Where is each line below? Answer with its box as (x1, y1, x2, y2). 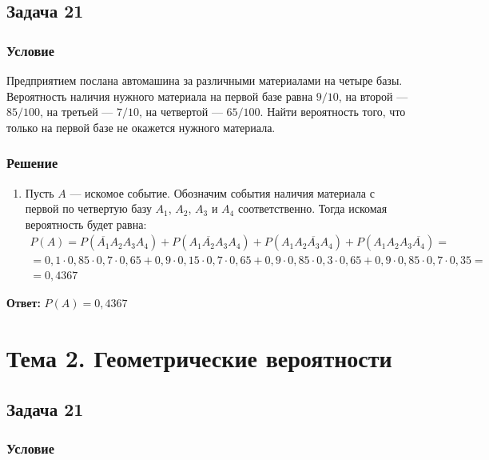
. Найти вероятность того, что (260, 103, 406, 120)
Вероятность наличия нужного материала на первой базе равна (6, 87, 313, 104)
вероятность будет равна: (25, 215, 147, 232)
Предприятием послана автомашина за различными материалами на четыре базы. (6, 72, 403, 88)
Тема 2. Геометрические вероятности (6, 342, 392, 374)
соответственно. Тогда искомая (237, 200, 388, 217)
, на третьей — (40, 103, 113, 120)
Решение (6, 153, 58, 173)
